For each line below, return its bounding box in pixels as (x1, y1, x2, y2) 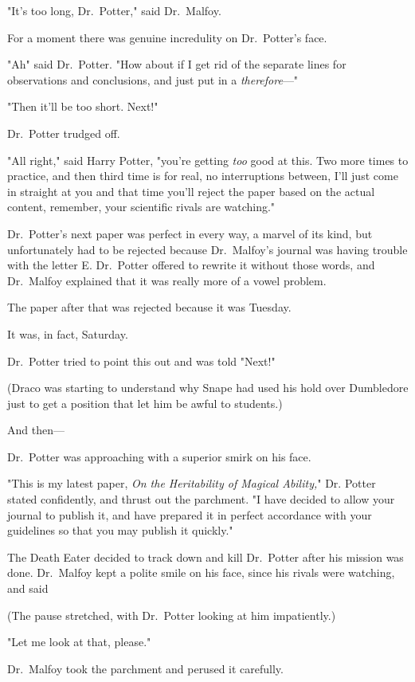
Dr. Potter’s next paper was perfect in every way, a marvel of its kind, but (7, 225, 373, 241)
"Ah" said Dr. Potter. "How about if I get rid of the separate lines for (7, 56, 346, 73)
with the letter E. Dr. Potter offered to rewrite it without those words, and (7, 257, 375, 273)
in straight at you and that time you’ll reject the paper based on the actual (7, 182, 375, 199)
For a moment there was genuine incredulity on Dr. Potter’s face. (7, 29, 327, 45)
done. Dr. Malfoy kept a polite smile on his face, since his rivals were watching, (7, 564, 395, 581)
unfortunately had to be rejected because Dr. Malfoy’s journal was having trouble (7, 241, 408, 257)
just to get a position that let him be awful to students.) (7, 394, 283, 411)
